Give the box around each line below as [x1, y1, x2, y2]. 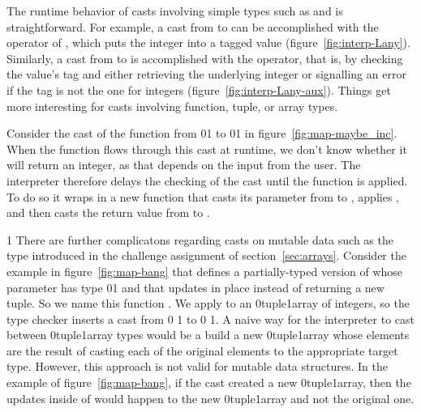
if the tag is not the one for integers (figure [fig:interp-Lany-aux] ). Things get [6, 81, 391, 98]
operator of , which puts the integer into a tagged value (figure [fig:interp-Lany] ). [6, 34, 410, 51]
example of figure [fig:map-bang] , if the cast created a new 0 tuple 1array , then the [6, 374, 411, 391]
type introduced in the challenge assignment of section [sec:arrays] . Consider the [6, 247, 406, 264]
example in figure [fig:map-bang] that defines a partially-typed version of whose [6, 262, 403, 279]
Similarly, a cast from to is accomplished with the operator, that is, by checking [6, 49, 403, 66]
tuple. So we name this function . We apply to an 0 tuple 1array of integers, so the [6, 295, 410, 312]
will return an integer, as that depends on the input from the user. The [6, 156, 361, 173]
